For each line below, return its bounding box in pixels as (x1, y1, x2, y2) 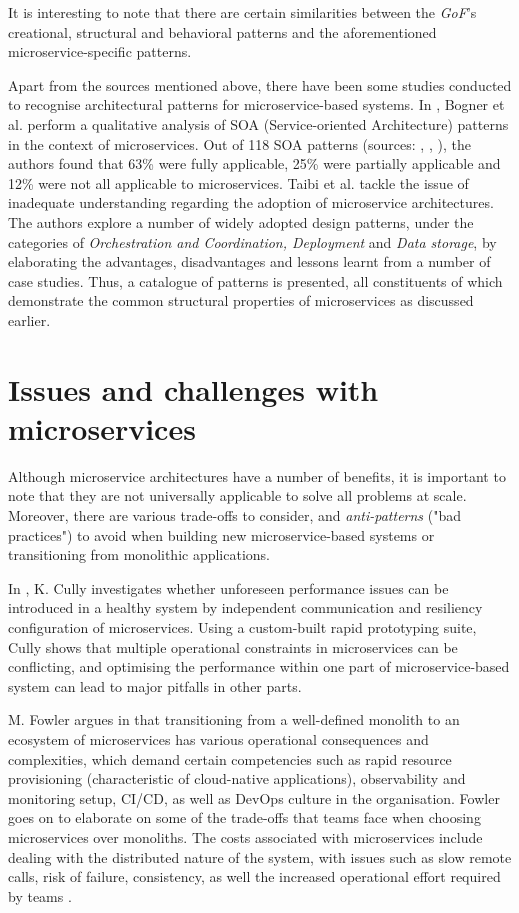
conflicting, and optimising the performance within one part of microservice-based (8, 656, 510, 677)
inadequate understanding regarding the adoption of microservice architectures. (8, 192, 494, 213)
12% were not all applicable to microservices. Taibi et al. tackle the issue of (8, 172, 469, 193)
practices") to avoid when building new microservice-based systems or (8, 524, 435, 545)
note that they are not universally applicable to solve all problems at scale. (8, 485, 467, 506)
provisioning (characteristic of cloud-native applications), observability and (8, 768, 466, 789)
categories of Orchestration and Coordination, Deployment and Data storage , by (8, 231, 497, 252)
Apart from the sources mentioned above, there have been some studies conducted (8, 74, 512, 95)
